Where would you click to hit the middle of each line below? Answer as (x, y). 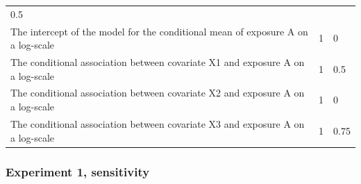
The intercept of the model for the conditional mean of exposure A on (159, 31)
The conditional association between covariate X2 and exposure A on (158, 93)
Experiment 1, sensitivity (78, 171)
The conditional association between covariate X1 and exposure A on (158, 62)
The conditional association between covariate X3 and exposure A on (158, 123)
